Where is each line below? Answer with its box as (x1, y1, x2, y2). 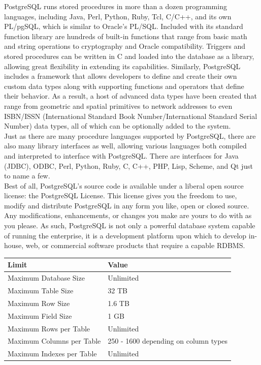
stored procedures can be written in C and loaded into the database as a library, (4, 50, 254, 61)
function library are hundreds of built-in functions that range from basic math (4, 31, 247, 41)
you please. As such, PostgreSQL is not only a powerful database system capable (4, 220, 255, 231)
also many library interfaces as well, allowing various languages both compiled (4, 140, 247, 151)
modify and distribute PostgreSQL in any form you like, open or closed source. (4, 200, 249, 210)
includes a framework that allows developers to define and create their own (4, 71, 237, 81)
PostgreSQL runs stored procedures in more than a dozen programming (4, 1, 227, 11)
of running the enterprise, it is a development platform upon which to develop (4, 230, 247, 240)
